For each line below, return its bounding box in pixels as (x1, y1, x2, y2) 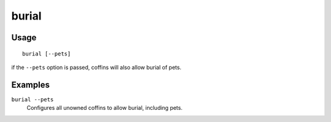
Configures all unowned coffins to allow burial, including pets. (26, 104, 183, 112)
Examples (11, 79, 50, 90)
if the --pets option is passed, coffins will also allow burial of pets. (11, 63, 182, 71)
